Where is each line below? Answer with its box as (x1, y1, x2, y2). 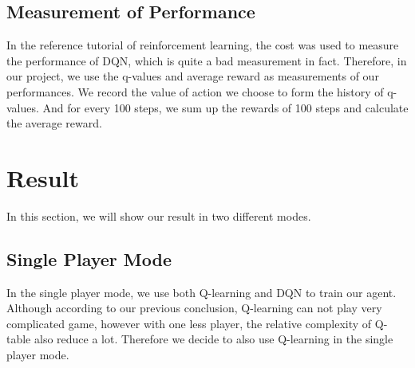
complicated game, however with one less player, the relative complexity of (6, 315, 372, 331)
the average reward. (6, 115, 102, 131)
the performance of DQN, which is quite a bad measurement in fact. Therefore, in (6, 52, 407, 69)
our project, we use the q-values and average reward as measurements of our (6, 68, 379, 84)
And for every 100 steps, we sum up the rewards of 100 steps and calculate (42, 99, 409, 115)
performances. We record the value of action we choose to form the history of (6, 83, 384, 100)
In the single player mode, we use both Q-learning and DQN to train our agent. (6, 284, 397, 300)
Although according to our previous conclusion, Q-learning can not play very (6, 299, 382, 316)
